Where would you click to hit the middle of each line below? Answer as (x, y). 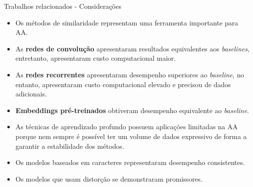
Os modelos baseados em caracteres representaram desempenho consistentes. (130, 162)
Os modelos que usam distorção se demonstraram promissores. (109, 178)
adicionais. (31, 94)
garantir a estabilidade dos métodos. (70, 146)
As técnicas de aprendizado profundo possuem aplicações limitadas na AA (126, 127)
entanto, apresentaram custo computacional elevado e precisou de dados (123, 84)
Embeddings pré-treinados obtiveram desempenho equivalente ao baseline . (132, 110)
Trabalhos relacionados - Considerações (63, 6)
